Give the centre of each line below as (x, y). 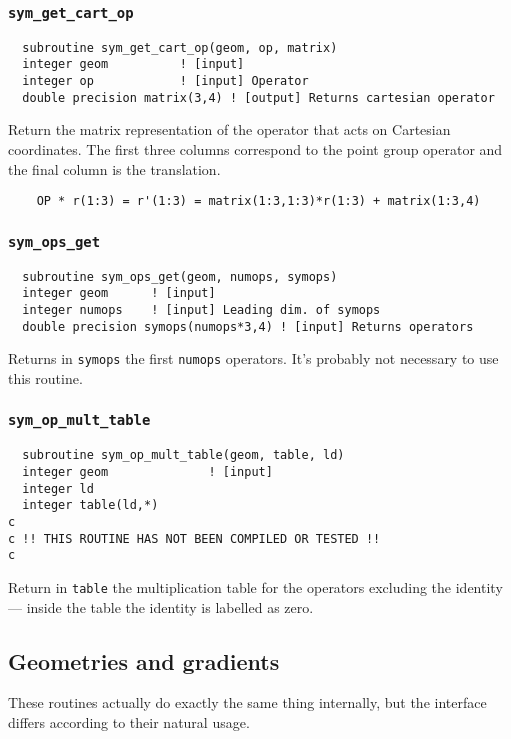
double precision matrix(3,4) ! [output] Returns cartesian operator (258, 97)
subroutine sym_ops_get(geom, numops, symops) (180, 276)
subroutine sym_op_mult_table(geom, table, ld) (183, 455)
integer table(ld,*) (90, 505)
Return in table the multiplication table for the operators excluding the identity (255, 586)
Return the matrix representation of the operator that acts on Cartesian (229, 129)
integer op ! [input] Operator (165, 81)
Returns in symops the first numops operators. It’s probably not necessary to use (253, 358)
